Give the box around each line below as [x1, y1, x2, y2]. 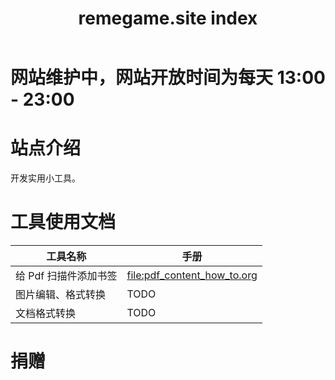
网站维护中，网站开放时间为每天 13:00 [10, 67, 326, 89]
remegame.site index [78, 7, 258, 30]
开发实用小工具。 [10, 172, 81, 184]
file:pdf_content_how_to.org [126, 268, 258, 282]
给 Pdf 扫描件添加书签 [15, 269, 118, 283]
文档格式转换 [15, 307, 77, 321]
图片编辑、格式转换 [15, 288, 107, 302]
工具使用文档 [10, 211, 117, 234]
